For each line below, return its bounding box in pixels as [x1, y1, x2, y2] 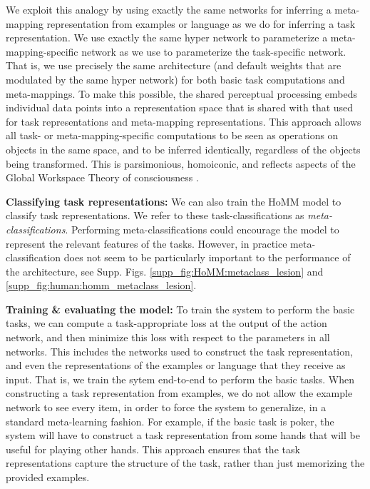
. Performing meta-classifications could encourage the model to [65, 221, 339, 236]
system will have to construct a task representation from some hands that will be [6, 428, 360, 443]
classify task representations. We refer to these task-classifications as [6, 208, 304, 223]
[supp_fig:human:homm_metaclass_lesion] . [6, 278, 197, 293]
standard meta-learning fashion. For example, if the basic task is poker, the [6, 413, 334, 428]
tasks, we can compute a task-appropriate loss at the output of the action [6, 316, 327, 331]
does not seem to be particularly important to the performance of [63, 250, 351, 265]
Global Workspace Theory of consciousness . [6, 170, 199, 185]
